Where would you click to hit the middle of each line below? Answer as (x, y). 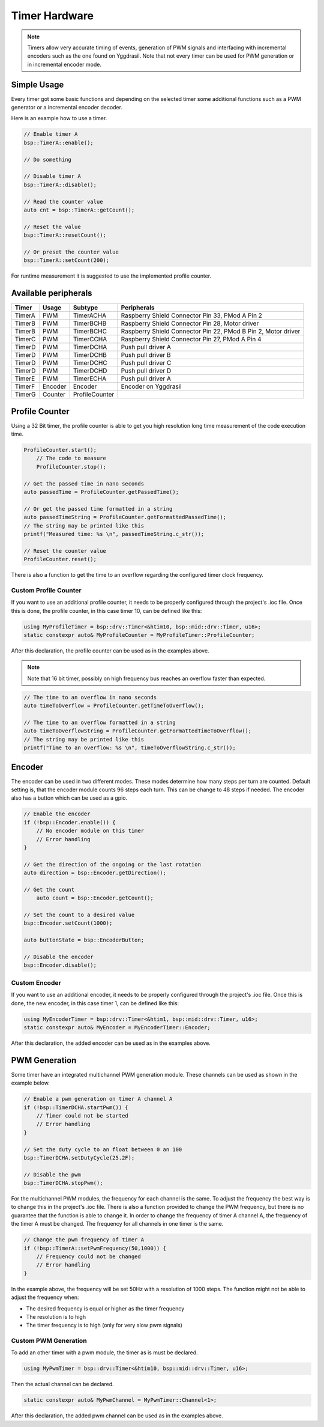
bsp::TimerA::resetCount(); (65, 235)
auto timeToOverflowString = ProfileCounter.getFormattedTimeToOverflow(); (138, 731)
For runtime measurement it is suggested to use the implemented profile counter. (111, 276)
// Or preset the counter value (71, 252)
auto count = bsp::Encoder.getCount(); (95, 898)
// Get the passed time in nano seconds (84, 483)
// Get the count (49, 890)
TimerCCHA (90, 339)
